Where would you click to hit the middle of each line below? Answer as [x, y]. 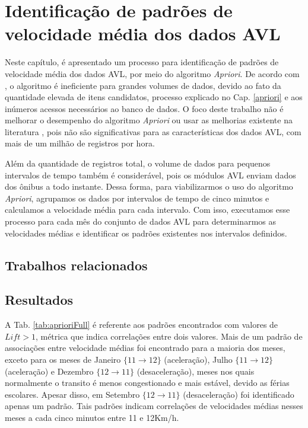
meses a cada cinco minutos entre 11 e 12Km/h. [92, 417]
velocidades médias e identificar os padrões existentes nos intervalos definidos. [146, 233]
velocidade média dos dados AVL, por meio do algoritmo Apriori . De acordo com [152, 73]
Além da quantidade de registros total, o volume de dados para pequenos [138, 163]
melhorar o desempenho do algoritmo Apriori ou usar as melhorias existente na [149, 120]
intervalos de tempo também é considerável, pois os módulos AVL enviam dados [150, 175]
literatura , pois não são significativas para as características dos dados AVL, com [153, 131]
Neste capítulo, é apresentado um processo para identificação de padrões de [142, 62]
